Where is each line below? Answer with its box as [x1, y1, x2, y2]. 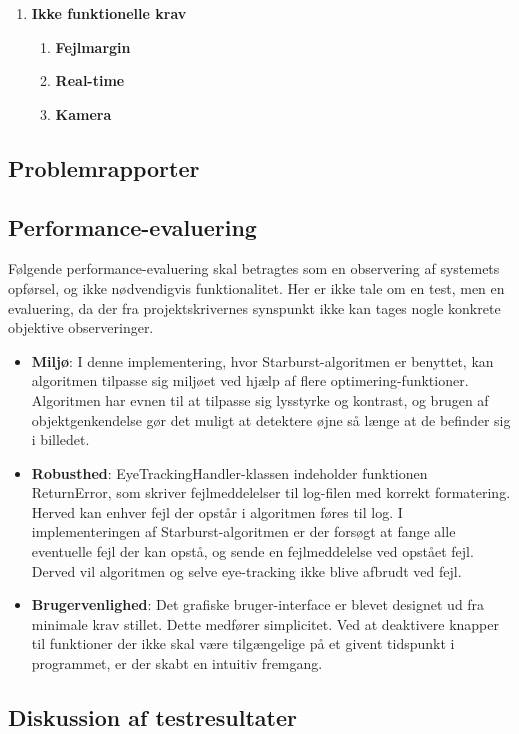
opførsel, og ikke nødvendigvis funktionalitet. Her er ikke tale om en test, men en [8, 277, 505, 298]
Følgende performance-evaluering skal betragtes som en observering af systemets [8, 258, 500, 279]
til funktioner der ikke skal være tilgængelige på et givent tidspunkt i [31, 633, 455, 654]
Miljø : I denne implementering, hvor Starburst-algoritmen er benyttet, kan [31, 350, 494, 371]
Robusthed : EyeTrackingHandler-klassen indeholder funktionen [31, 462, 428, 483]
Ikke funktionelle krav [31, 3, 187, 23]
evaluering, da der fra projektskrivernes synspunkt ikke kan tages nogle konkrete [8, 297, 501, 318]
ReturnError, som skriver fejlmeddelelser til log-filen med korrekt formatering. [31, 482, 511, 503]
